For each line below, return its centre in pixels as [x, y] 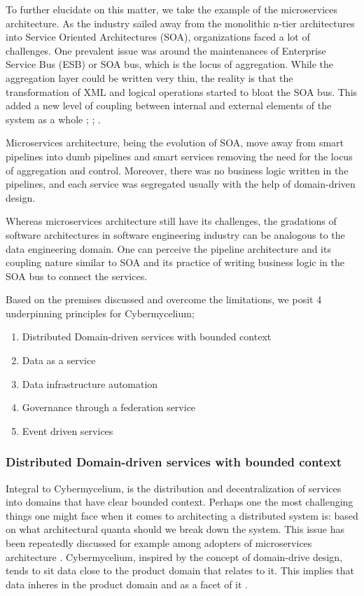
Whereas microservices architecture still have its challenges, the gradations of [171, 221]
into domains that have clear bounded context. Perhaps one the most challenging [180, 502]
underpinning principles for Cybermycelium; [100, 313]
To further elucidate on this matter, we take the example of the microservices [172, 9]
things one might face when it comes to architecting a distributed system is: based [182, 515]
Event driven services [68, 430]
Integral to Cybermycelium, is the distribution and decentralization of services [174, 488]
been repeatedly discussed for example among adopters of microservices [159, 543]
